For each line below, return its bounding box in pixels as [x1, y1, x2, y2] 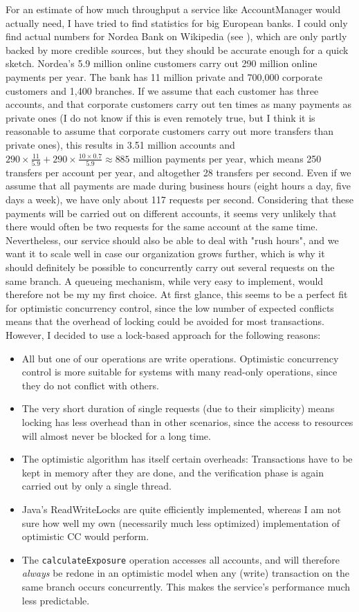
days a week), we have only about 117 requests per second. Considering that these [6, 192, 353, 207]
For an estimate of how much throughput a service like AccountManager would [6, 2, 341, 16]
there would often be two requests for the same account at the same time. [6, 219, 318, 234]
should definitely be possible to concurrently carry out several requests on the [6, 260, 335, 274]
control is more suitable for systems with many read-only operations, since [21, 364, 338, 379]
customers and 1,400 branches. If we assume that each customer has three [6, 83, 319, 98]
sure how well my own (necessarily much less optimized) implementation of [21, 515, 340, 530]
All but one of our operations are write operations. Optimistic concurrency [21, 351, 339, 365]
